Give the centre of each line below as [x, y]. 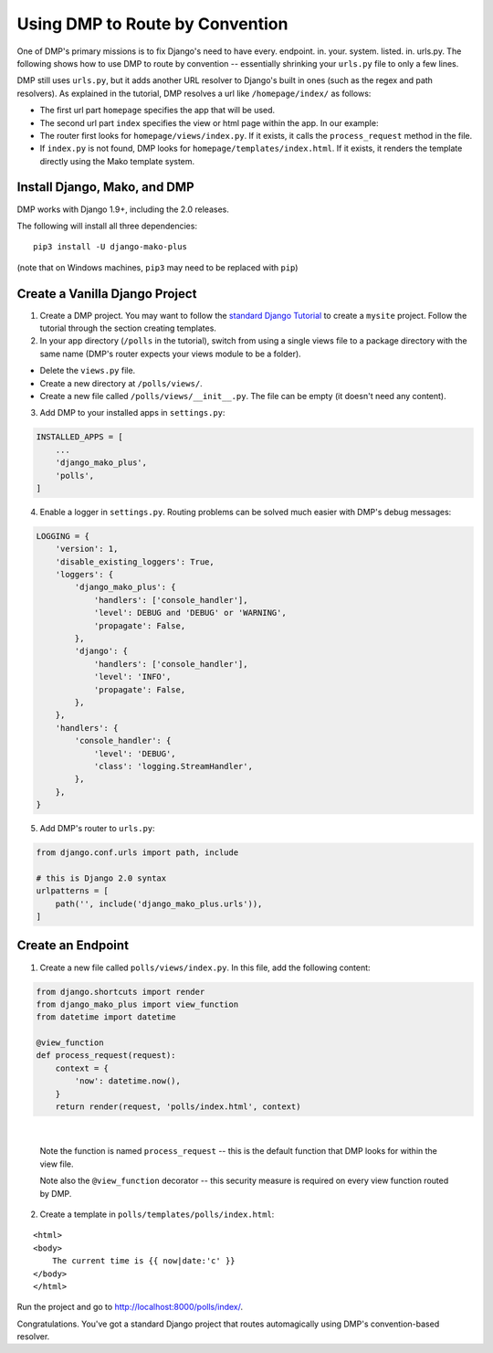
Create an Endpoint [73, 946]
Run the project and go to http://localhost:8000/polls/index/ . [130, 1307]
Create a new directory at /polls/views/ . [121, 383]
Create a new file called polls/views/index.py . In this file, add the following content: [205, 967]
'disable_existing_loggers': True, [135, 561]
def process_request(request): [106, 1056]
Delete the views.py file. [88, 371]
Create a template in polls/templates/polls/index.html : [157, 1214]
